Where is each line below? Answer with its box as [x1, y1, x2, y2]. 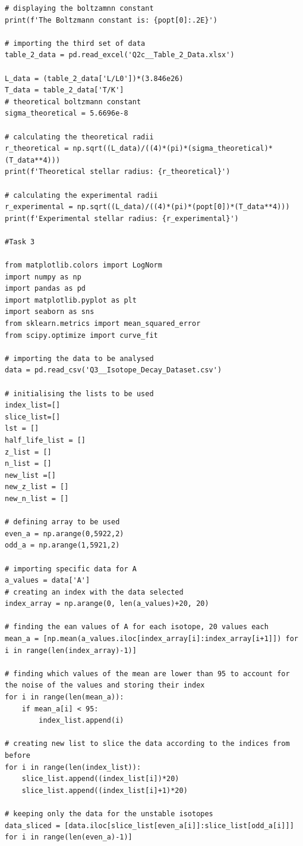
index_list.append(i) [39, 716, 124, 725]
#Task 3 [5, 237, 35, 246]
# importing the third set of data [5, 39, 146, 48]
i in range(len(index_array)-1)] [5, 646, 137, 655]
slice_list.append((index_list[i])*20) [21, 775, 179, 783]
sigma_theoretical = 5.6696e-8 [5, 109, 128, 118]
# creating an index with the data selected [5, 587, 184, 596]
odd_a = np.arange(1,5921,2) [5, 541, 120, 550]
